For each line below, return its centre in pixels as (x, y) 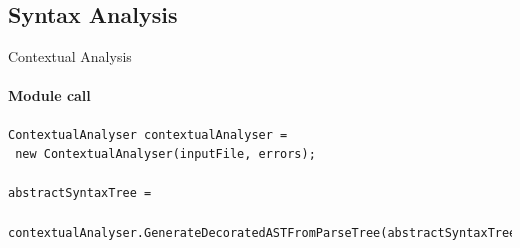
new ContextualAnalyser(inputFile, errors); (165, 154)
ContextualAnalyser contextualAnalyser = (148, 134)
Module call (49, 95)
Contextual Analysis (70, 56)
